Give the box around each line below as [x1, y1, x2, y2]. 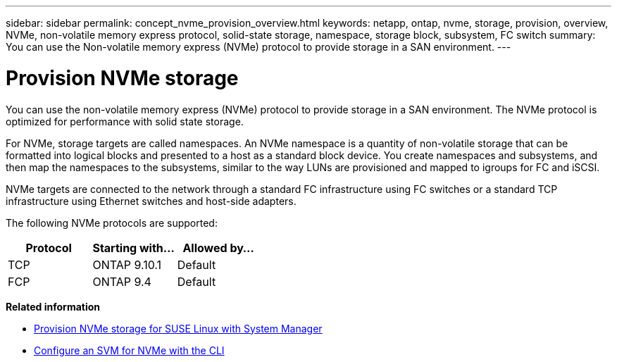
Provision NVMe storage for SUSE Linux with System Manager [34, 322, 323, 335]
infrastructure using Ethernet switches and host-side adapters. [6, 194, 297, 207]
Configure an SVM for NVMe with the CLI [34, 344, 225, 356]
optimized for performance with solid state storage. [6, 115, 244, 127]
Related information [6, 300, 101, 313]
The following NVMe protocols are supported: [6, 216, 218, 229]
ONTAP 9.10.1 [92, 257, 162, 272]
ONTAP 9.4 [92, 274, 151, 289]
